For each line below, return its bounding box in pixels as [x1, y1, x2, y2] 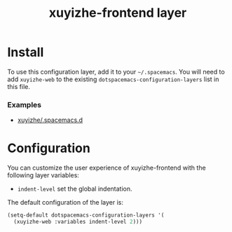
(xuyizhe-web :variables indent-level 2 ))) [13, 219, 142, 226]
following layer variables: [7, 171, 79, 179]
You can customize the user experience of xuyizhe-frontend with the [7, 163, 206, 172]
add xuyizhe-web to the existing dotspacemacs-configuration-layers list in [7, 75, 219, 83]
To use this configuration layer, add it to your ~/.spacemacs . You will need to [7, 67, 226, 76]
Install [7, 44, 44, 60]
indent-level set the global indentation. [17, 184, 132, 193]
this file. [7, 82, 30, 90]
